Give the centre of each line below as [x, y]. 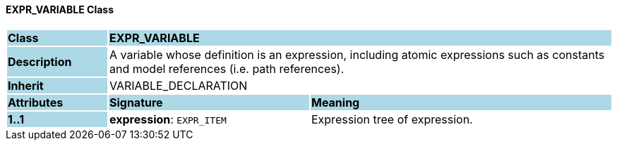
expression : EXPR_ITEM [168, 119]
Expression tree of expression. [392, 119]
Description [40, 61]
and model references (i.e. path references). [227, 68]
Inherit [26, 85]
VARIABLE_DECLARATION [178, 85]
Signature [136, 102]
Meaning [335, 102]
